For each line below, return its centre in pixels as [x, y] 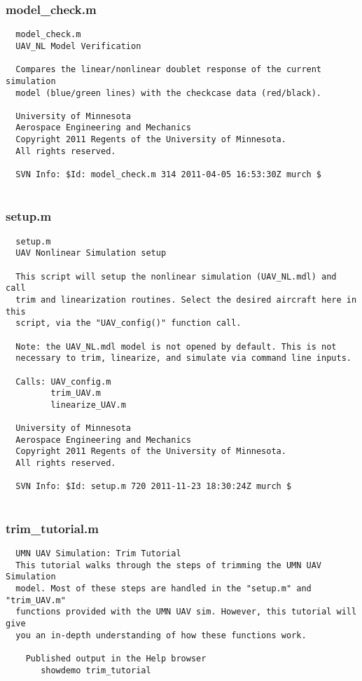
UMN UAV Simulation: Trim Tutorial [98, 553]
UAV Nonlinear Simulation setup [91, 253]
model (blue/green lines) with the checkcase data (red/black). [169, 93]
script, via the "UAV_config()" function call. [128, 323]
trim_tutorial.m [52, 528]
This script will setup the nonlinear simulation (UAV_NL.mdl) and [176, 276]
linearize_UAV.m [88, 405]
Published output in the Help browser [116, 658]
